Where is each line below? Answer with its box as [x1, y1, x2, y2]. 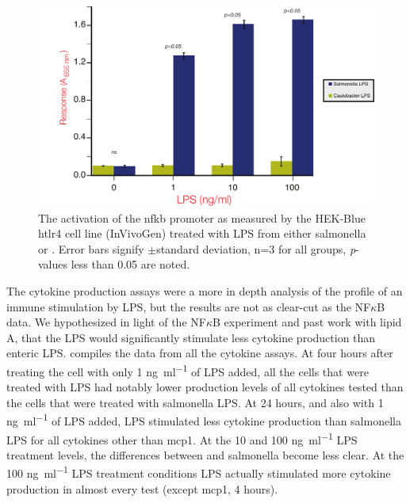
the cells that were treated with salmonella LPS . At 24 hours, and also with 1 [6, 394, 384, 410]
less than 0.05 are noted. [71, 256, 190, 272]
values [38, 256, 68, 272]
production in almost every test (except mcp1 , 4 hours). [6, 480, 278, 497]
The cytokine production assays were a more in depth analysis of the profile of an [6, 282, 403, 299]
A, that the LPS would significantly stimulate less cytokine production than [6, 329, 376, 345]
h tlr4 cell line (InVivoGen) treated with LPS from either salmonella [38, 225, 366, 242]
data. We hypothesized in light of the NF [6, 314, 206, 330]
